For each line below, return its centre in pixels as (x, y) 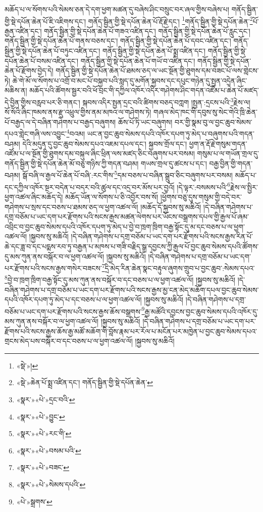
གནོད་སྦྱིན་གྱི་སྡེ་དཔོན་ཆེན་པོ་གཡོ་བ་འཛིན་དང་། (138, 60)
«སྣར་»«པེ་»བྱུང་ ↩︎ (41, 416)
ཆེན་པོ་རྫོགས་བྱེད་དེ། (29, 71)
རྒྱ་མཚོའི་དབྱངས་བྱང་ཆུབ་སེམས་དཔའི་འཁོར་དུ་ (201, 311)
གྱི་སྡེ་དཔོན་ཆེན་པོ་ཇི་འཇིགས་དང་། (45, 21)
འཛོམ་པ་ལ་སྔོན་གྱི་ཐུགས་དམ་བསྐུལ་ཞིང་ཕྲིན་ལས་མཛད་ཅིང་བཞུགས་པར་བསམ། (100, 153)
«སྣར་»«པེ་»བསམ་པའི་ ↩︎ (49, 450)
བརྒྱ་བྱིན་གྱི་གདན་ (231, 163)
